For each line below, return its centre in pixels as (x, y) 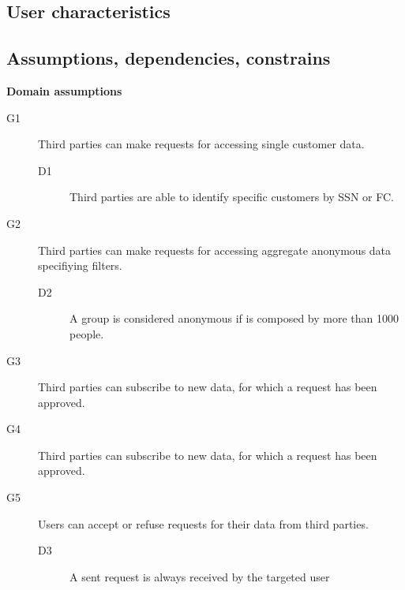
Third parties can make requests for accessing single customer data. (201, 144)
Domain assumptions (64, 90)
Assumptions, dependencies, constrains (169, 58)
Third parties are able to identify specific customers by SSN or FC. (232, 197)
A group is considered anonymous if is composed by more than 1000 (234, 318)
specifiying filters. (80, 265)
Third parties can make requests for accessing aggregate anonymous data (215, 250)
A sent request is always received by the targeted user (200, 576)
